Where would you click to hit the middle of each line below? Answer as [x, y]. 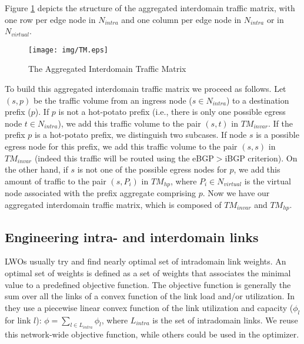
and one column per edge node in [181, 19]
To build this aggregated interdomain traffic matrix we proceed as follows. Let [146, 89]
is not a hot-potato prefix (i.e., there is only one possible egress [172, 112]
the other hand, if [36, 169]
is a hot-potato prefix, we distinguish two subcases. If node [141, 135]
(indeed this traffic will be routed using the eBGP [124, 158]
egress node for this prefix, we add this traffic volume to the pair [121, 146]
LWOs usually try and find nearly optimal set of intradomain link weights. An [146, 261]
